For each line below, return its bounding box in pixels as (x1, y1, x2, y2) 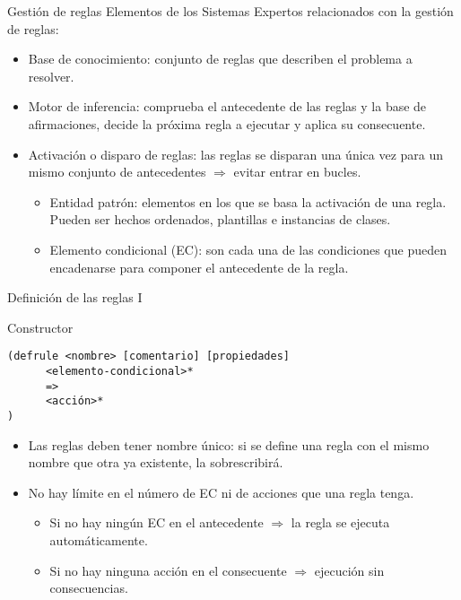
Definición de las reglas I (7, 288, 143, 307)
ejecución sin (314, 561, 385, 579)
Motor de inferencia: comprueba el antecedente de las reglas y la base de (28, 97, 427, 116)
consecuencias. (49, 578, 128, 597)
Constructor (7, 317, 74, 336)
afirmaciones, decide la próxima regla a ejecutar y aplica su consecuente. (28, 114, 426, 133)
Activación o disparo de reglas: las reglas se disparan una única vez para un (28, 144, 444, 163)
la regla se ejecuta (291, 513, 390, 532)
